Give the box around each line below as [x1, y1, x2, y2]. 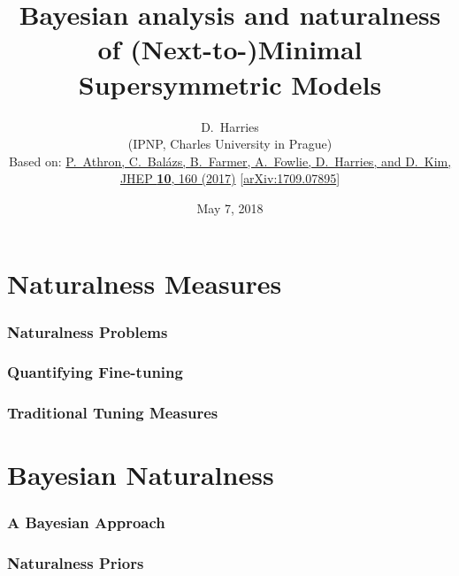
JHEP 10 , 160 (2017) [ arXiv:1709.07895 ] [119, 169, 340, 188]
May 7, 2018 [196, 198, 264, 217]
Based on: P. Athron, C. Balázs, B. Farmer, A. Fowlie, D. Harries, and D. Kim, [8, 151, 452, 170]
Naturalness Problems [7, 320, 168, 342]
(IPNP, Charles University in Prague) [127, 134, 333, 153]
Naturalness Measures [7, 265, 282, 302]
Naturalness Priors [7, 552, 144, 574]
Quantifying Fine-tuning [7, 361, 183, 383]
